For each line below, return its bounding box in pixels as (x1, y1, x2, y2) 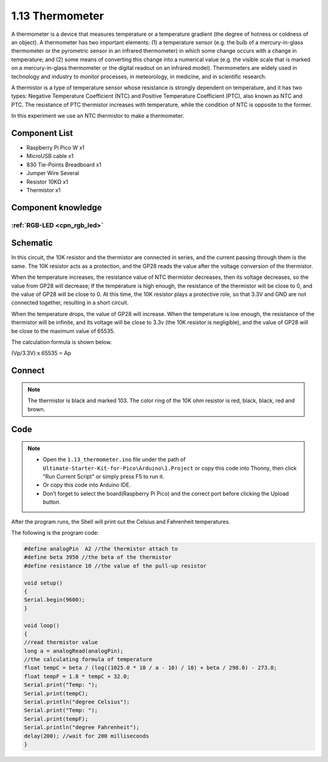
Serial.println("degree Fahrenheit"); (24, 724, 140, 731)
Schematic (11, 238, 53, 249)
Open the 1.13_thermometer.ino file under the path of (43, 456, 186, 463)
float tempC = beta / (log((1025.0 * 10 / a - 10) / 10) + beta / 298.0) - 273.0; (24, 664, 278, 671)
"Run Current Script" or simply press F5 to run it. (43, 473, 165, 480)
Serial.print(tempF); (24, 715, 89, 723)
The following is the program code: (11, 529, 99, 537)
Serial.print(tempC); (24, 690, 89, 697)
